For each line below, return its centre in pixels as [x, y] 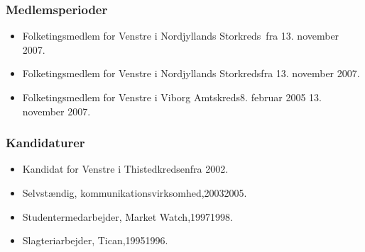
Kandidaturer [45, 143]
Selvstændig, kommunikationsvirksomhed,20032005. [135, 193]
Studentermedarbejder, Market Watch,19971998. [127, 216]
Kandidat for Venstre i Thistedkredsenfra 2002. [125, 169]
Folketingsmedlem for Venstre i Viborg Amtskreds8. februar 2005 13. [172, 97]
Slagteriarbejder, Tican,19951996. [95, 240]
